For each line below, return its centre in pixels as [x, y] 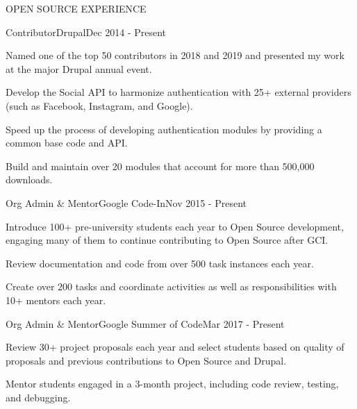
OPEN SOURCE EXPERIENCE [76, 8]
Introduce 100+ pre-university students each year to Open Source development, [175, 226]
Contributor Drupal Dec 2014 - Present [86, 32]
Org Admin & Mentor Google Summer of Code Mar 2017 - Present [145, 323]
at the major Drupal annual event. [79, 68]
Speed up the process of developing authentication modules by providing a [164, 129]
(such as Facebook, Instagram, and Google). [99, 105]
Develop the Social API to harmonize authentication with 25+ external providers [178, 92]
